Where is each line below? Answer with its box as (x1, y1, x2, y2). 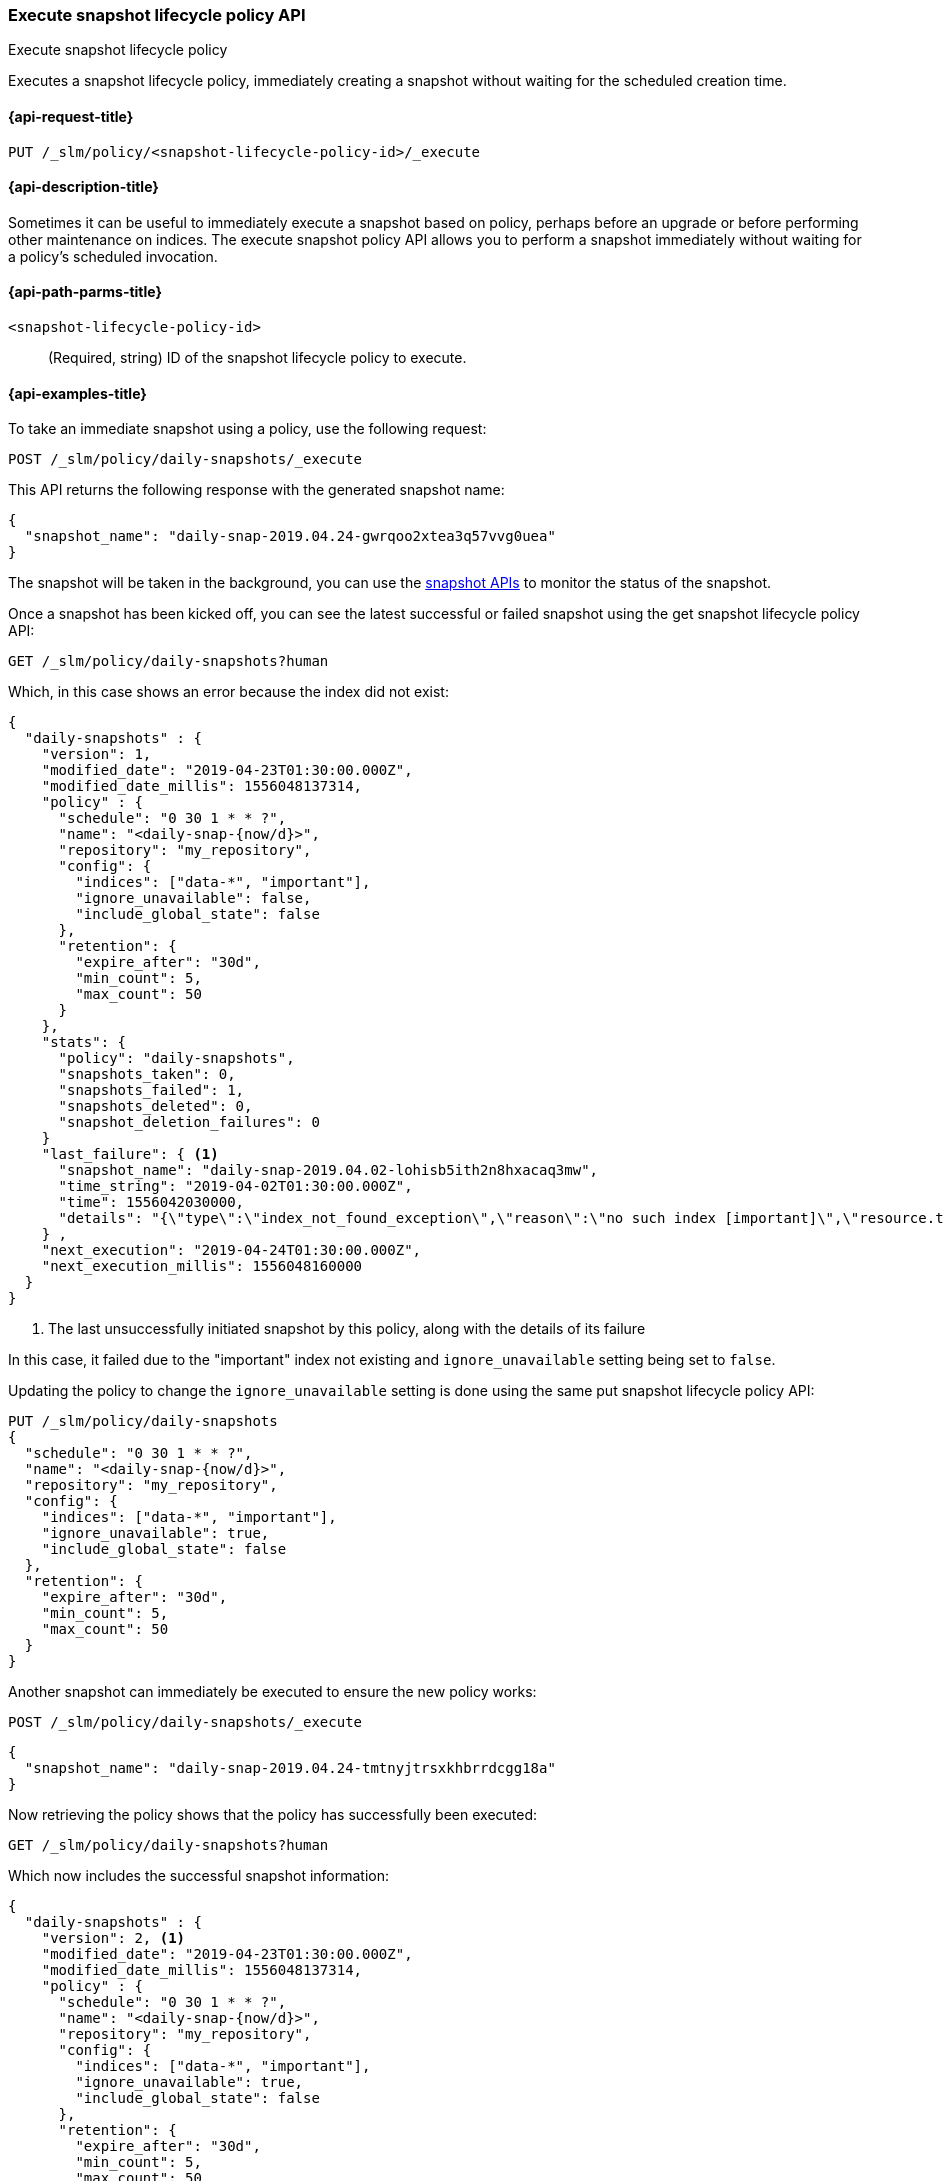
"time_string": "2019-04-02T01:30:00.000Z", (58, 1178, 413, 1195)
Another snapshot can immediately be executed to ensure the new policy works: (8, 1683, 537, 1701)
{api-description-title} (8, 178, 159, 196)
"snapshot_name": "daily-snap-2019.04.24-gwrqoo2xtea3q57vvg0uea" (24, 528, 556, 545)
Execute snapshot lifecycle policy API (8, 5, 306, 25)
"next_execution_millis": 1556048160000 (41, 1258, 363, 1275)
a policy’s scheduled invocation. (8, 247, 218, 265)
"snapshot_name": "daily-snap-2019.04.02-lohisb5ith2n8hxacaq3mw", (58, 1162, 599, 1179)
